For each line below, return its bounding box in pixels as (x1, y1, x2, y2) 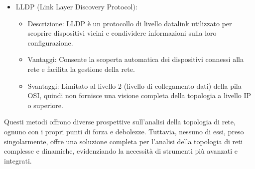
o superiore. (27, 100, 63, 110)
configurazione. (27, 37, 73, 48)
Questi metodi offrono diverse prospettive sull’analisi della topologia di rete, (4, 116, 236, 127)
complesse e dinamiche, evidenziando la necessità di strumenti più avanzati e (4, 146, 238, 156)
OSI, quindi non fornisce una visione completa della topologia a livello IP (27, 90, 252, 101)
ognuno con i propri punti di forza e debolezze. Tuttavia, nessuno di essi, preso (4, 126, 244, 136)
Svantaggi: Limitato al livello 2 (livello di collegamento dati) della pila (27, 80, 242, 91)
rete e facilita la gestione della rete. (27, 63, 135, 74)
